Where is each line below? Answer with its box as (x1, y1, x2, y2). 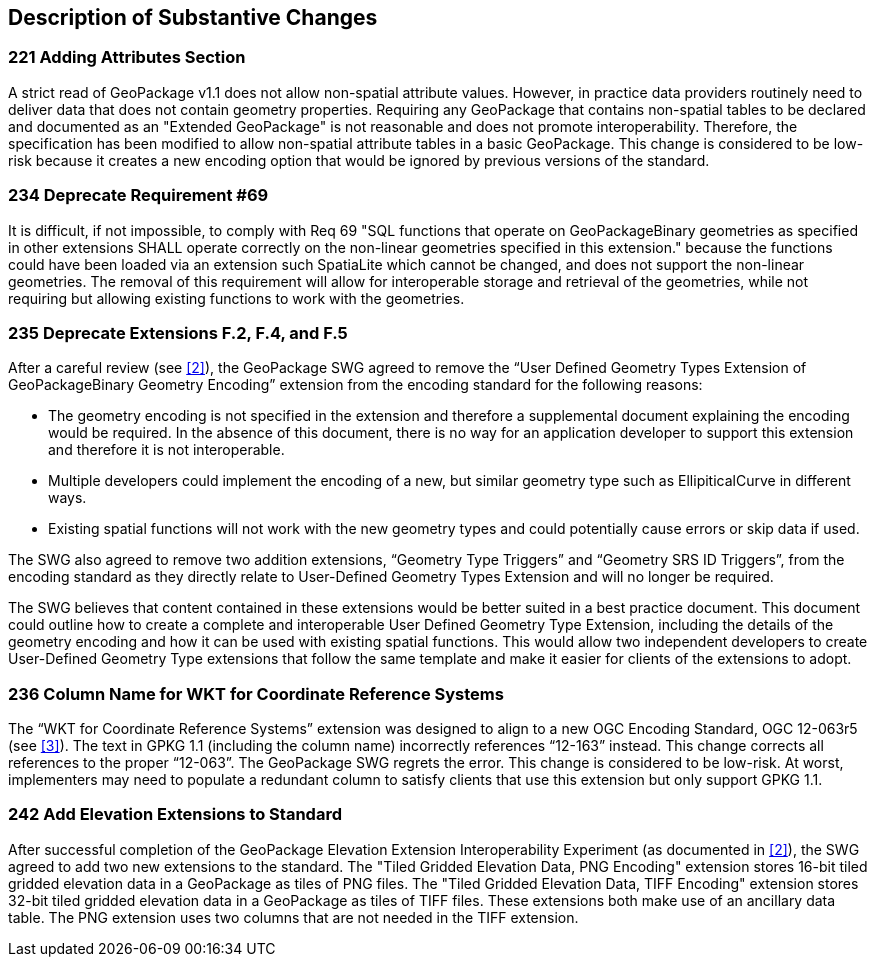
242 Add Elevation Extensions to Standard (8, 804, 342, 825)
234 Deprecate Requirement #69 (8, 185, 269, 206)
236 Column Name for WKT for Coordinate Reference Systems (8, 683, 504, 704)
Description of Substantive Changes (8, 5, 378, 30)
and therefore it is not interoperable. (48, 441, 285, 459)
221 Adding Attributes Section (8, 47, 246, 68)
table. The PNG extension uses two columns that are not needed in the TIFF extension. (8, 908, 579, 926)
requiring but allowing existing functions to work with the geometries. (8, 289, 465, 307)
